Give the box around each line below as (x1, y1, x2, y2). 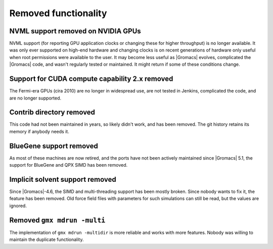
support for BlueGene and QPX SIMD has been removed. (9, 162, 128, 168)
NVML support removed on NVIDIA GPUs (9, 27, 141, 35)
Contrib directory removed (9, 108, 96, 117)
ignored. (9, 203, 27, 209)
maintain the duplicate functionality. (9, 236, 84, 242)
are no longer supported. (9, 95, 62, 101)
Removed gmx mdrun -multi (9, 216, 106, 224)
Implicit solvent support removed (9, 175, 116, 184)
